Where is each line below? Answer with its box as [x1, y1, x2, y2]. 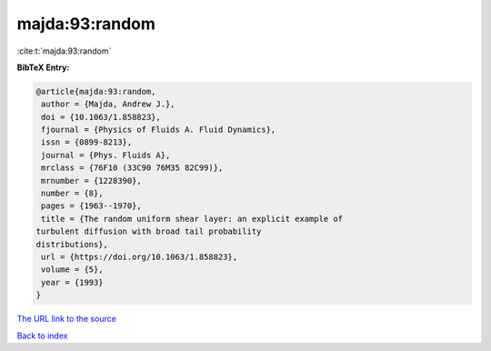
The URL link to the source [16, 314, 117, 325]
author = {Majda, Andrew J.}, [41, 99, 176, 109]
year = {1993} [41, 277, 104, 287]
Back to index [16, 330, 68, 341]
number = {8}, [41, 188, 104, 199]
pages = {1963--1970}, [41, 201, 143, 211]
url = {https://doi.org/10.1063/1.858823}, [41, 252, 238, 262]
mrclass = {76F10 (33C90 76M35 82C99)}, [41, 163, 224, 173]
